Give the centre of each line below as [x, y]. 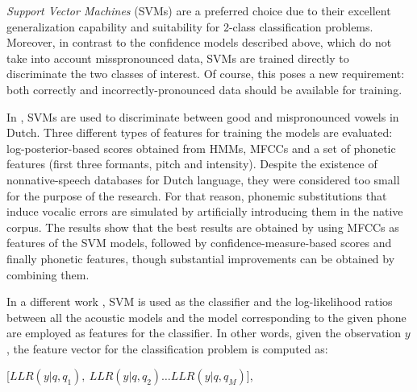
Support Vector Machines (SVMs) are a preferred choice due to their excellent [199, 10]
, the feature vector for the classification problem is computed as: [167, 348]
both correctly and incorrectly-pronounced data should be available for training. [204, 89]
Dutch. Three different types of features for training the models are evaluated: [200, 132]
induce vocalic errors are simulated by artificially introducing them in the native [205, 211]
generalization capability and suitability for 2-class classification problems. [190, 26]
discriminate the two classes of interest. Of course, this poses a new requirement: [206, 74]
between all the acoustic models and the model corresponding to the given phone [206, 317]
